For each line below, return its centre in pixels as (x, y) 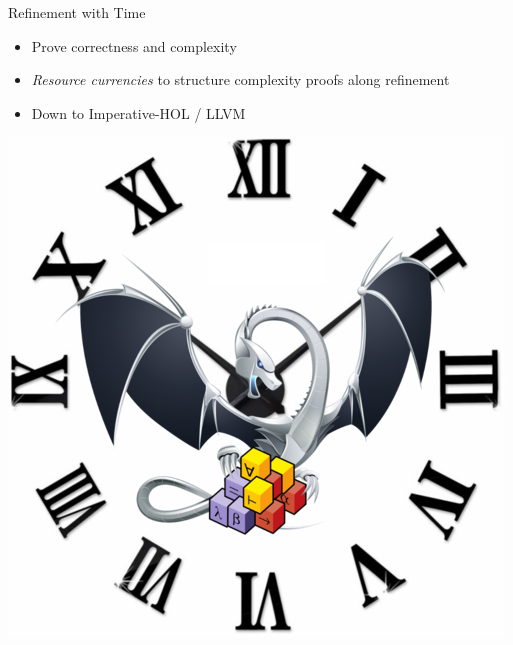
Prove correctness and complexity (134, 45)
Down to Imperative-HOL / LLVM (138, 112)
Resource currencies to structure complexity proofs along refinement (240, 79)
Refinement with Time (77, 12)
